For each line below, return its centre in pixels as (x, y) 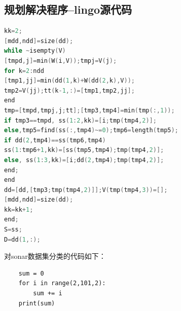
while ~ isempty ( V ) (35, 51)
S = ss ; (13, 230)
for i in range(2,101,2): (62, 283)
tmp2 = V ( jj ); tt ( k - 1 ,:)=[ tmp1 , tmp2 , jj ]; (69, 90)
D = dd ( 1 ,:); (22, 239)
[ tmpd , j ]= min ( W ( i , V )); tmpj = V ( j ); (61, 61)
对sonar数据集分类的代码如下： (55, 256)
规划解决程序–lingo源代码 (68, 9)
